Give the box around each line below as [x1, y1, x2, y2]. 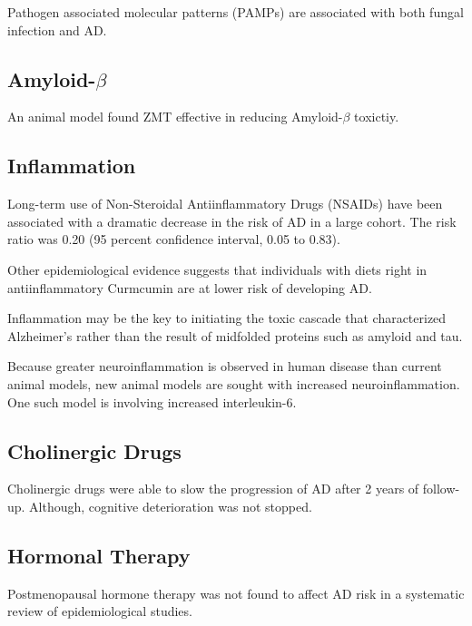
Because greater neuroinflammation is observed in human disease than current [7, 357, 442, 376]
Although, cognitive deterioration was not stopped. [29, 496, 312, 515]
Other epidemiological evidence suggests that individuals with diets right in [7, 259, 428, 279]
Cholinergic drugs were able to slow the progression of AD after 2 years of [7, 479, 419, 498]
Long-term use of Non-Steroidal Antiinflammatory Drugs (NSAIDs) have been [7, 194, 443, 213]
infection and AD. [7, 20, 107, 39]
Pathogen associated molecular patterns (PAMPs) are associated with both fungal [7, 3, 464, 21]
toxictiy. [354, 107, 399, 126]
